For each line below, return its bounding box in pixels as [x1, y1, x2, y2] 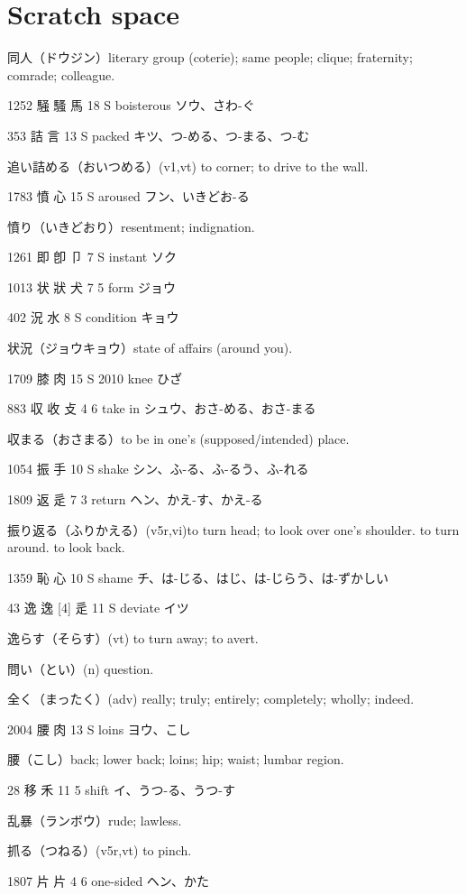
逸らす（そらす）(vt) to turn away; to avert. [7, 629, 259, 647]
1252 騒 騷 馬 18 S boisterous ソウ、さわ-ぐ [7, 96, 255, 115]
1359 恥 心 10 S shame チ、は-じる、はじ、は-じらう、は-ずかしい [7, 567, 389, 586]
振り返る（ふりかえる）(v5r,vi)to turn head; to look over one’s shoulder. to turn [7, 520, 460, 539]
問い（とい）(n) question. [7, 659, 154, 678]
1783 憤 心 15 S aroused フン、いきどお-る [7, 187, 250, 206]
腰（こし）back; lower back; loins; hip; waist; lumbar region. [7, 750, 344, 769]
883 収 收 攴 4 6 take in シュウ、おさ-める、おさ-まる [7, 399, 316, 418]
